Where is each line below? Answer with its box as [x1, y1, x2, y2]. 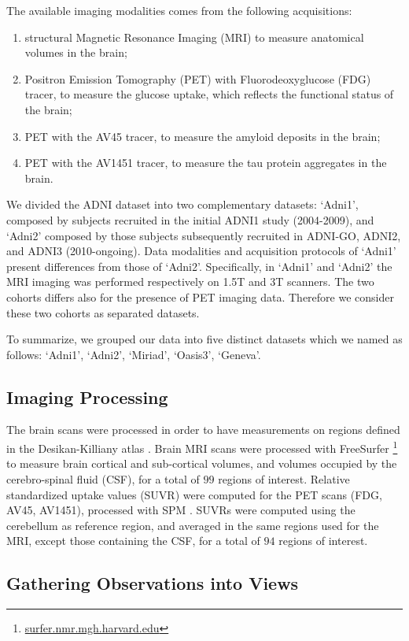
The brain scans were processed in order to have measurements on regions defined [6, 421, 400, 438]
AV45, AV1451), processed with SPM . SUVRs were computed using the [6, 502, 356, 518]
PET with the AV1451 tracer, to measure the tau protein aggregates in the [24, 154, 387, 171]
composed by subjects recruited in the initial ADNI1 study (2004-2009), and [6, 211, 374, 228]
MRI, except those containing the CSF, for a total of [6, 532, 260, 549]
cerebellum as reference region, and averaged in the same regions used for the [6, 517, 379, 533]
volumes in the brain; [24, 44, 127, 61]
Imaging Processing [6, 384, 168, 409]
